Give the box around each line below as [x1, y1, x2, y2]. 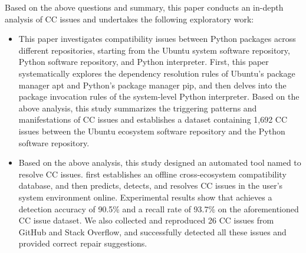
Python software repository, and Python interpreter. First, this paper [18, 55, 269, 68]
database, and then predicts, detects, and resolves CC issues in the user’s [18, 179, 283, 192]
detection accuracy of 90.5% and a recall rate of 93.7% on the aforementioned [18, 202, 299, 215]
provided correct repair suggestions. [18, 237, 147, 249]
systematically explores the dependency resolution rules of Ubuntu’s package [18, 67, 295, 79]
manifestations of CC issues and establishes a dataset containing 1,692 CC [18, 113, 288, 126]
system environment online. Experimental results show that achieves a [18, 190, 272, 203]
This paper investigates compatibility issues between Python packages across [18, 32, 296, 45]
